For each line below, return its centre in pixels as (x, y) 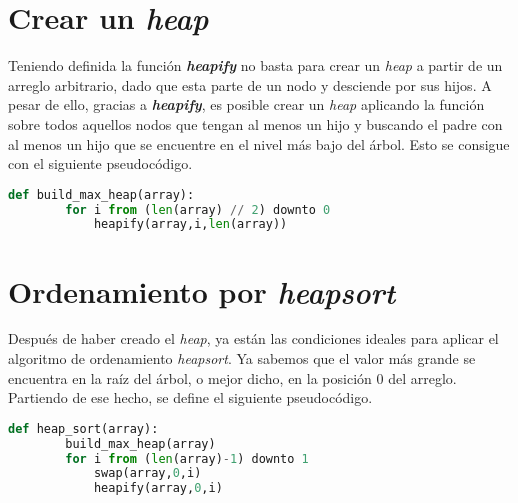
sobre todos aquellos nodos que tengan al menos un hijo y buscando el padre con (255, 123)
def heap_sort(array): (83, 428)
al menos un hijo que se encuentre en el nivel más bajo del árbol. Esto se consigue (259, 143)
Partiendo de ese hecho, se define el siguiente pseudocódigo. (190, 397)
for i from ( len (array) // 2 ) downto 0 (198, 209)
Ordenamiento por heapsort (202, 291)
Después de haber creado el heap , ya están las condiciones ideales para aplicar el (253, 338)
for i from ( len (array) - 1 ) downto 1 (187, 458)
